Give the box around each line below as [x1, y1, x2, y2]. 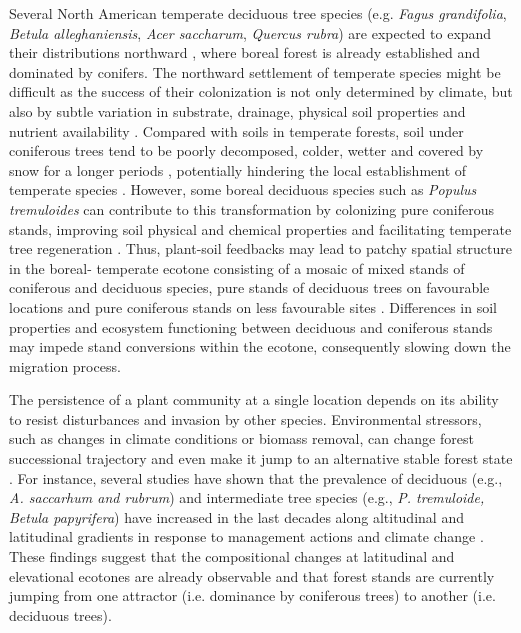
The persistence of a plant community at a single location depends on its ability [9, 389, 499, 410]
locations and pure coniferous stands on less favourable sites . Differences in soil [9, 296, 497, 317]
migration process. [9, 355, 121, 376]
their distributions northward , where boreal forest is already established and [9, 42, 480, 63]
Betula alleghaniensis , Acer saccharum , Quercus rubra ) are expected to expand [9, 22, 492, 43]
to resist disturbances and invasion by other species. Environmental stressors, [9, 408, 482, 429]
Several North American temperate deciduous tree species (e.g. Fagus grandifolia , [9, 3, 507, 23]
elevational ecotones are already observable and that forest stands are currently [9, 565, 495, 586]
